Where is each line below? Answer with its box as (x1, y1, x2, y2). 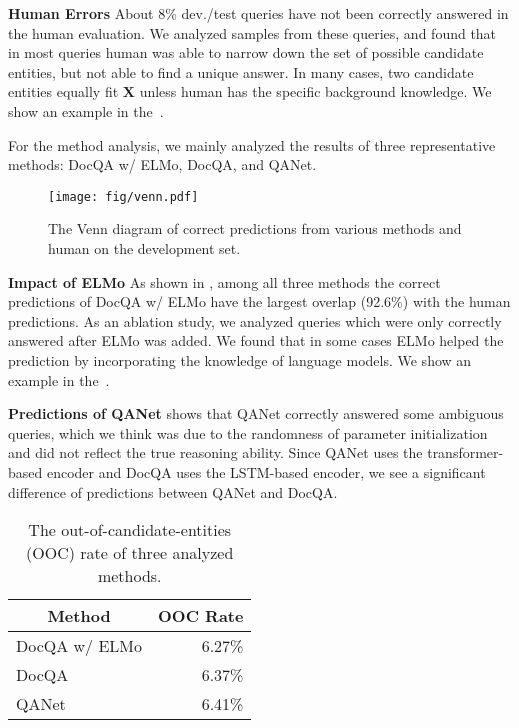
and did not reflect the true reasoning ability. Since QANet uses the (8, 442, 423, 463)
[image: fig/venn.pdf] (48, 189, 199, 204)
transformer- (427, 442, 504, 463)
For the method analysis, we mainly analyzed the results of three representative (8, 134, 496, 155)
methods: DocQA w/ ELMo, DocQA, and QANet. (8, 154, 317, 175)
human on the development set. (48, 238, 241, 258)
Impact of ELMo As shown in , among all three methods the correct (8, 271, 441, 292)
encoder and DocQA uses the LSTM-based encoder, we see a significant (46, 461, 486, 482)
